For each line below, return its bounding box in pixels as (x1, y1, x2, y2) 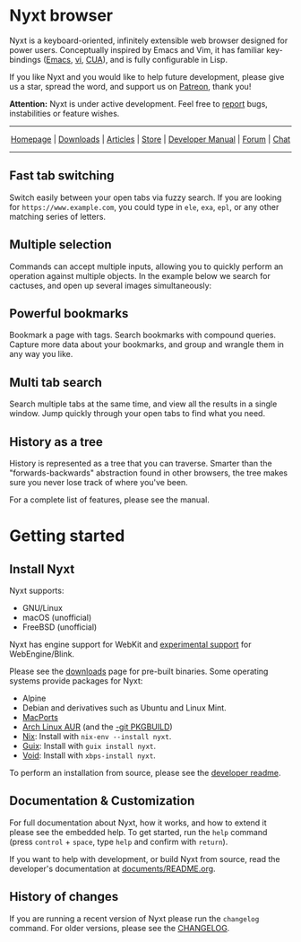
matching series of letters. (9, 211, 106, 222)
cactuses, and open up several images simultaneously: (9, 280, 212, 291)
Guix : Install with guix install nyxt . (21, 741, 157, 751)
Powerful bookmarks (9, 306, 129, 321)
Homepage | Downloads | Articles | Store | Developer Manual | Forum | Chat (10, 134, 291, 144)
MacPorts (21, 712, 58, 722)
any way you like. (9, 349, 73, 360)
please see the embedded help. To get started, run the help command (9, 826, 268, 837)
